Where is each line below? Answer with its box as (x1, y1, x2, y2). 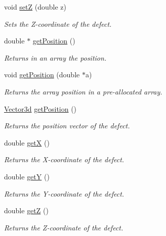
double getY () (4, 171, 50, 181)
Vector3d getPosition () (4, 103, 77, 114)
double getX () (4, 137, 50, 148)
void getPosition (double (4, 69, 80, 80)
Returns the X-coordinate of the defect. (4, 154, 124, 165)
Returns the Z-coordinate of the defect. (4, 222, 123, 232)
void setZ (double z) (4, 2, 66, 12)
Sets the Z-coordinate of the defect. (4, 18, 112, 29)
